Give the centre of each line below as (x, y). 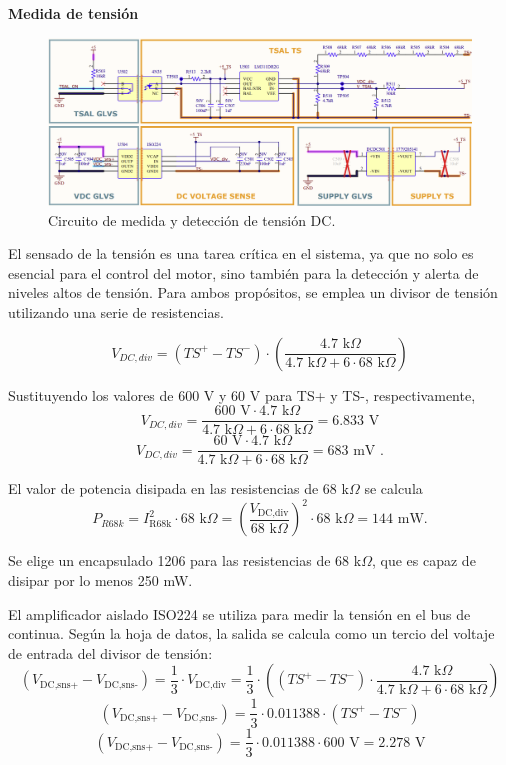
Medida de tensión (73, 13)
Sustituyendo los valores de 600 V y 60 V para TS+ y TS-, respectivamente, (242, 394)
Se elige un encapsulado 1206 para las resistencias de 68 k (185, 560)
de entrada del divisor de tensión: (110, 652)
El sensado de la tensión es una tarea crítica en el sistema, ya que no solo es (241, 253)
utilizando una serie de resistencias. (116, 312)
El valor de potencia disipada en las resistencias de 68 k (178, 488)
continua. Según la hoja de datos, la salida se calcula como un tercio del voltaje (251, 633)
